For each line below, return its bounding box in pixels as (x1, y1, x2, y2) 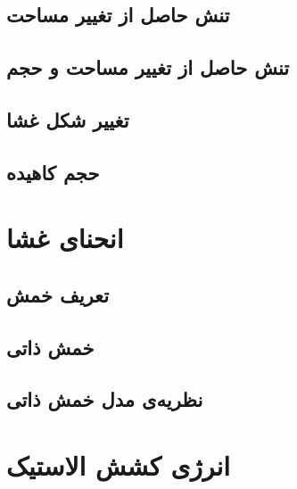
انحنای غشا (6, 220, 124, 256)
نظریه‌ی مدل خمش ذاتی (6, 385, 203, 413)
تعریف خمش (6, 280, 110, 308)
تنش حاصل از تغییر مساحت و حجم (6, 54, 290, 81)
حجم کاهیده (6, 158, 100, 186)
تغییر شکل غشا (6, 105, 129, 133)
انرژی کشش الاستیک (6, 447, 231, 484)
